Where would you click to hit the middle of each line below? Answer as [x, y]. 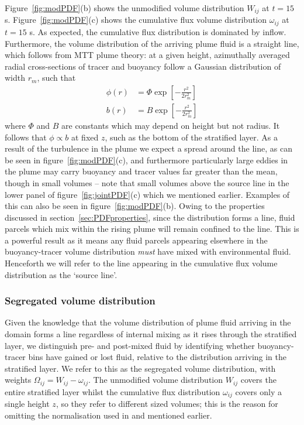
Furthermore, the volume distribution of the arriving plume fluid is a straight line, [152, 43]
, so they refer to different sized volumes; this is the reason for [167, 404]
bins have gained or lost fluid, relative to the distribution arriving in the [158, 357]
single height [27, 404]
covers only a [259, 391]
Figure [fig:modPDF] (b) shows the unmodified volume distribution [125, 8]
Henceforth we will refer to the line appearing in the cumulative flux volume [141, 263]
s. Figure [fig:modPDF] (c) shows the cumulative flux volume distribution [136, 20]
